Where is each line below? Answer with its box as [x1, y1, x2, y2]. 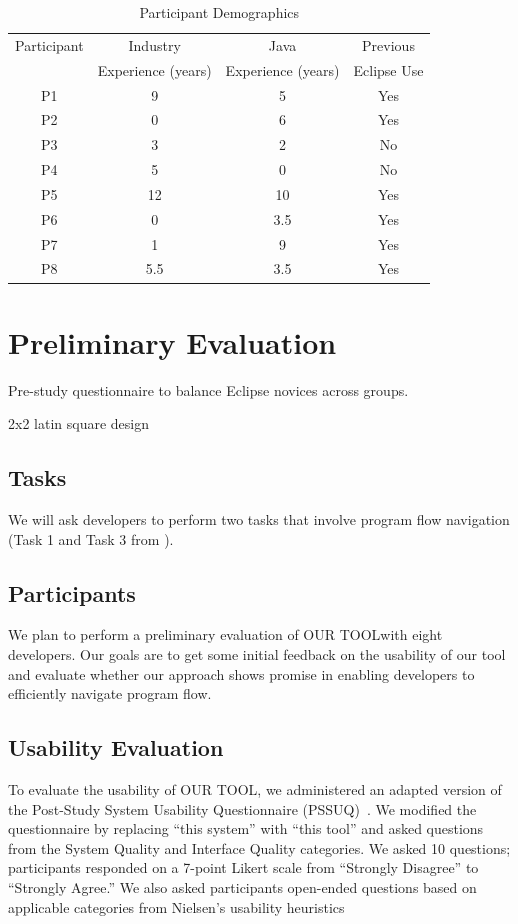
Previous [362, 34, 415, 55]
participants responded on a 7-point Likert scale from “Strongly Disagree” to [8, 857, 479, 878]
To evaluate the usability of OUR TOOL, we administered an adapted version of [8, 779, 502, 800]
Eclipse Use [353, 59, 424, 80]
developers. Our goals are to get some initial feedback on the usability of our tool [8, 644, 506, 665]
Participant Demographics [139, 2, 300, 22]
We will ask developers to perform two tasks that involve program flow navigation [8, 509, 510, 530]
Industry [128, 34, 181, 55]
